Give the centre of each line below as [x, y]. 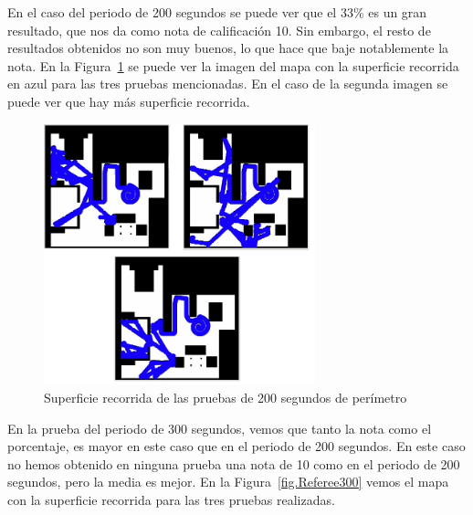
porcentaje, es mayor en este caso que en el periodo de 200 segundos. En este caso [236, 446]
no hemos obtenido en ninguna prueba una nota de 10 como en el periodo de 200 [234, 463]
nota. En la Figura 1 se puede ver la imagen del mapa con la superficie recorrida [233, 65]
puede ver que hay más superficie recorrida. [129, 101]
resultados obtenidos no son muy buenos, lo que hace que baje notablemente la [228, 48]
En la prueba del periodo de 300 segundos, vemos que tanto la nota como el [220, 428]
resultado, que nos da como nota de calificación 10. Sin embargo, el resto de [219, 30]
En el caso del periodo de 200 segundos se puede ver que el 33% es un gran [217, 12]
